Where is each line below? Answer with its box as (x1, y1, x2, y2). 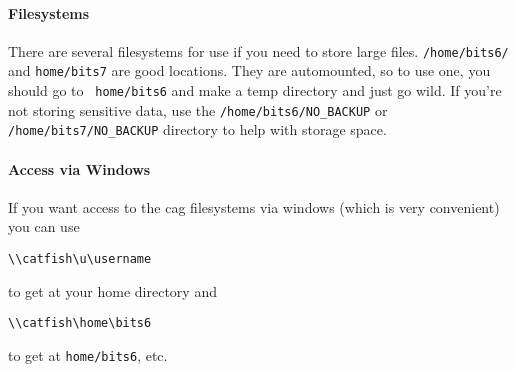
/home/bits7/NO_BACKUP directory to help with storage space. (8, 119, 387, 140)
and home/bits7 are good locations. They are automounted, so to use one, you (8, 60, 491, 81)
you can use (8, 216, 80, 237)
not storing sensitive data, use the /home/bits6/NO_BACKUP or (8, 99, 388, 120)
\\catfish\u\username (8, 252, 152, 267)
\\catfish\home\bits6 (8, 316, 152, 331)
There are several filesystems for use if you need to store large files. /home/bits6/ (8, 40, 509, 61)
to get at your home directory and (8, 280, 217, 301)
